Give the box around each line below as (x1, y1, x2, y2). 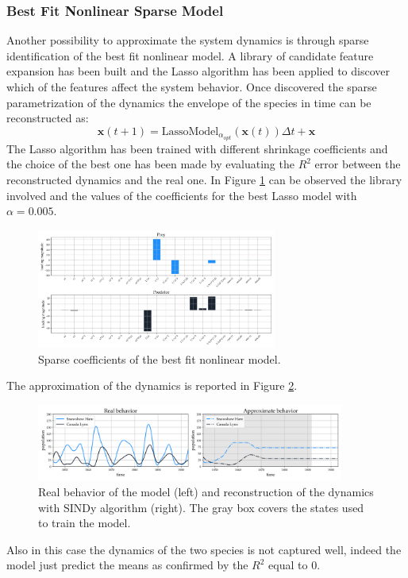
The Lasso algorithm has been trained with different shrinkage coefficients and (6, 140, 388, 156)
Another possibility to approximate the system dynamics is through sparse (6, 32, 369, 48)
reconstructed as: (6, 110, 89, 126)
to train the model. (38, 514, 131, 531)
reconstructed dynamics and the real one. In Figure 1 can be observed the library (6, 171, 402, 188)
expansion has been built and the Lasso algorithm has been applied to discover (6, 63, 390, 79)
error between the (314, 156, 401, 172)
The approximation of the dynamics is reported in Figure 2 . (6, 377, 298, 394)
